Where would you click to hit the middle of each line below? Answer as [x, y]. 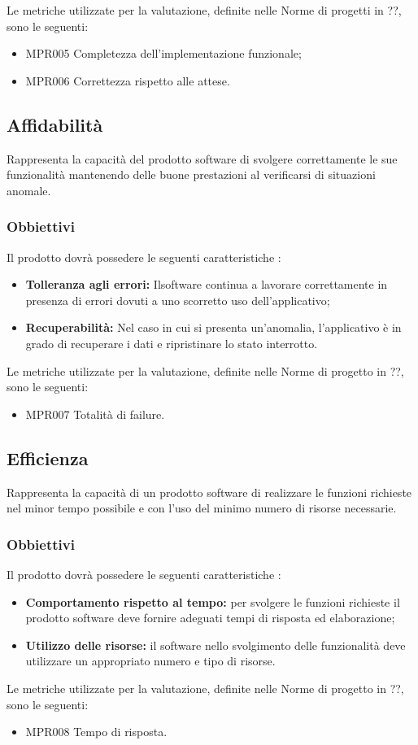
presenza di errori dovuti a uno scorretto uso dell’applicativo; [178, 300]
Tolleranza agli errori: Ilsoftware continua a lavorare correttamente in [207, 284]
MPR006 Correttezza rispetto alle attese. [128, 80]
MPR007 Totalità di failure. [95, 414]
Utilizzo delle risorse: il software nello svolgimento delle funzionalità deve [216, 645]
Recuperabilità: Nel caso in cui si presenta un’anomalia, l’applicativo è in [213, 327]
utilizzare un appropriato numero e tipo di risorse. [150, 661]
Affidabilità [55, 124]
